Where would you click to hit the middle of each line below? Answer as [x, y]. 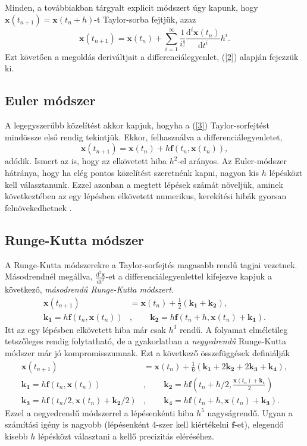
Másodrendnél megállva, [49, 276]
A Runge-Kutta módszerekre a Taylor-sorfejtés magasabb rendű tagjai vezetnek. [151, 264]
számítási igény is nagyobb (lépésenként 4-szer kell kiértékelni [117, 424]
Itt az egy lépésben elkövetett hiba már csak [85, 329]
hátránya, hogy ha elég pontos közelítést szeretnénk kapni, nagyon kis [132, 173]
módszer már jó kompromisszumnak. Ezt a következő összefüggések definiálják [148, 353]
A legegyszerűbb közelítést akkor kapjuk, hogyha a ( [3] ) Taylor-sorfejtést [137, 125]
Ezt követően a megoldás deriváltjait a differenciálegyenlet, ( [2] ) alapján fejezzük [152, 56]
